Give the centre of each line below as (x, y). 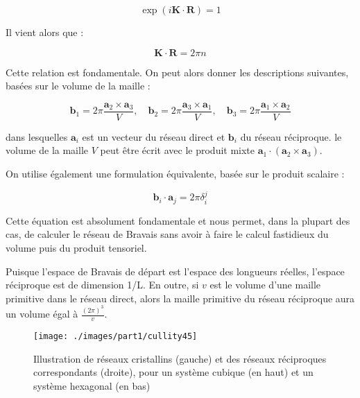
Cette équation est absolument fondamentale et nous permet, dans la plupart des (178, 220)
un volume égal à (42, 314)
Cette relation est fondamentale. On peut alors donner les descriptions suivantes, (177, 72)
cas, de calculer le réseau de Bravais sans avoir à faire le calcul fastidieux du (167, 234)
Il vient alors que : (45, 32)
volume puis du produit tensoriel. (76, 248)
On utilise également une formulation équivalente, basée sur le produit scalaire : (175, 174)
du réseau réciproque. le (291, 136)
